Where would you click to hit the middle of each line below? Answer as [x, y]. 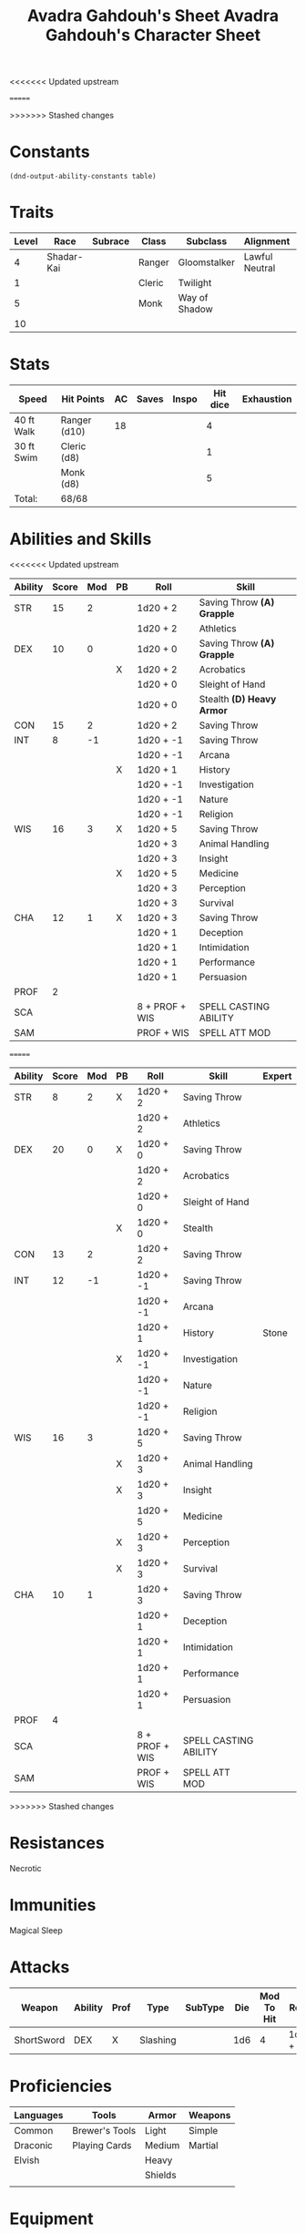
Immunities [53, 1905]
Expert [277, 1076]
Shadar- [65, 257]
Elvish [27, 2160]
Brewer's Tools [104, 2130]
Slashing [158, 2040]
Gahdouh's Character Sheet [153, 35]
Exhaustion [267, 399]
